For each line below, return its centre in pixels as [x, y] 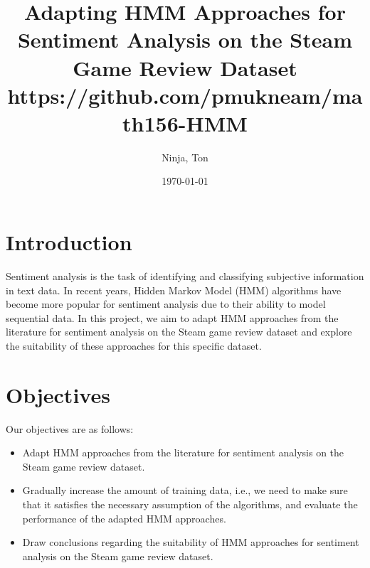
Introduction [69, 242]
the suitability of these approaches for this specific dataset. [134, 345]
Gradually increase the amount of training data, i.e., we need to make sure [185, 490]
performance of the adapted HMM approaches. [124, 518]
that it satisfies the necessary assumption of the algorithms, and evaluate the [190, 504]
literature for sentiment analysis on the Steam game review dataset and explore [179, 332]
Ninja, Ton [185, 157]
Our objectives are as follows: [70, 428]
